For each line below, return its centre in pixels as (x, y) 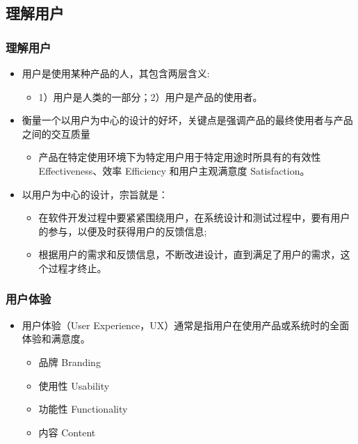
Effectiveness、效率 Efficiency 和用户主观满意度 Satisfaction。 (174, 170)
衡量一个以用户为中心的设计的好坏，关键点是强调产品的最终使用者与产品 (187, 120)
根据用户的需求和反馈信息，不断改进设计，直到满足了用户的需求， (189, 254)
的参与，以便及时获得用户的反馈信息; (123, 231)
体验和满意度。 (56, 339)
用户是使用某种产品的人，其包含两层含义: (116, 73)
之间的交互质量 (56, 133)
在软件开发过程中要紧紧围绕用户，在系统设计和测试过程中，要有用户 (194, 217)
